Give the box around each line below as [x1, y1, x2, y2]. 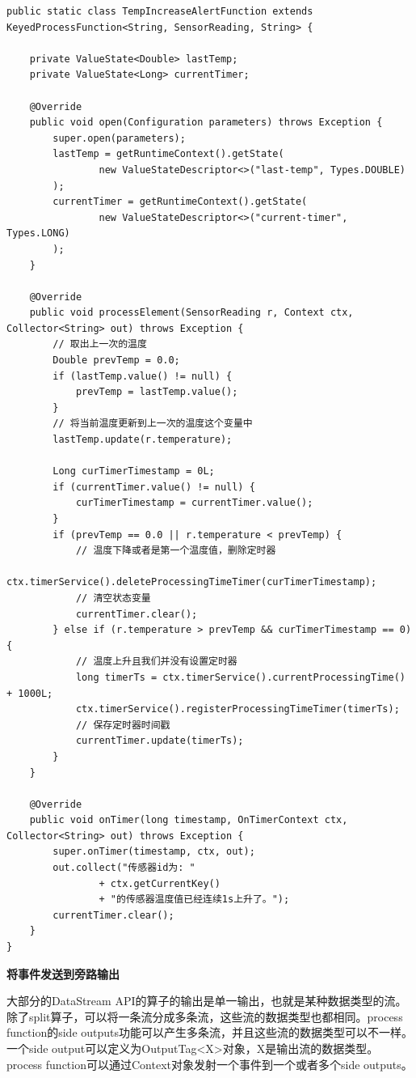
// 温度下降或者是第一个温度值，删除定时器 [75, 545, 276, 557]
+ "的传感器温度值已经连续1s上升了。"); [99, 893, 290, 906]
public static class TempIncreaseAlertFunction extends [6, 6, 313, 17]
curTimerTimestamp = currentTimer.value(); [75, 497, 313, 509]
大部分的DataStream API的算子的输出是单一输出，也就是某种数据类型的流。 [6, 992, 407, 1009]
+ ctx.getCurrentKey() [99, 877, 221, 889]
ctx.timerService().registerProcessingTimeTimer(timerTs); [75, 703, 400, 715]
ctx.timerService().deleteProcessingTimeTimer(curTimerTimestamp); [6, 576, 377, 588]
